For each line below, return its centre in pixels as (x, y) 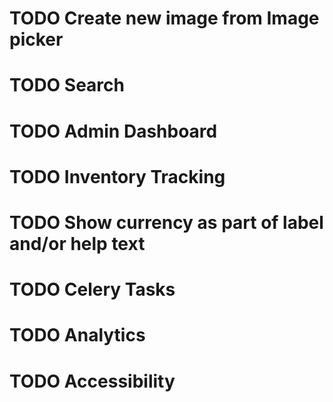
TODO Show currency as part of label (166, 222)
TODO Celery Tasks (92, 289)
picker (36, 39)
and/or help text (77, 243)
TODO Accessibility (92, 381)
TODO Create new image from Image (164, 18)
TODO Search (67, 85)
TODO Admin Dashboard (113, 131)
